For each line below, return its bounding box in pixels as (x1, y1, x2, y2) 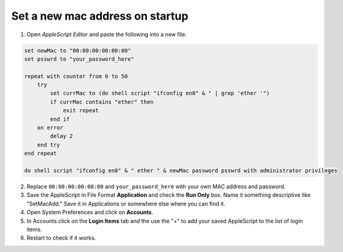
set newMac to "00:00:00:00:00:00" (24, 47, 131, 54)
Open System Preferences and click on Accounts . (26, 208, 153, 216)
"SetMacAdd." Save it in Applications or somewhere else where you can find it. (26, 200, 226, 207)
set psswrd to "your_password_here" (24, 55, 135, 63)
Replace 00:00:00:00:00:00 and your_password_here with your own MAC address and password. (26, 183, 286, 190)
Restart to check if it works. (26, 234, 96, 242)
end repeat (24, 150, 57, 157)
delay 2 (50, 132, 73, 140)
